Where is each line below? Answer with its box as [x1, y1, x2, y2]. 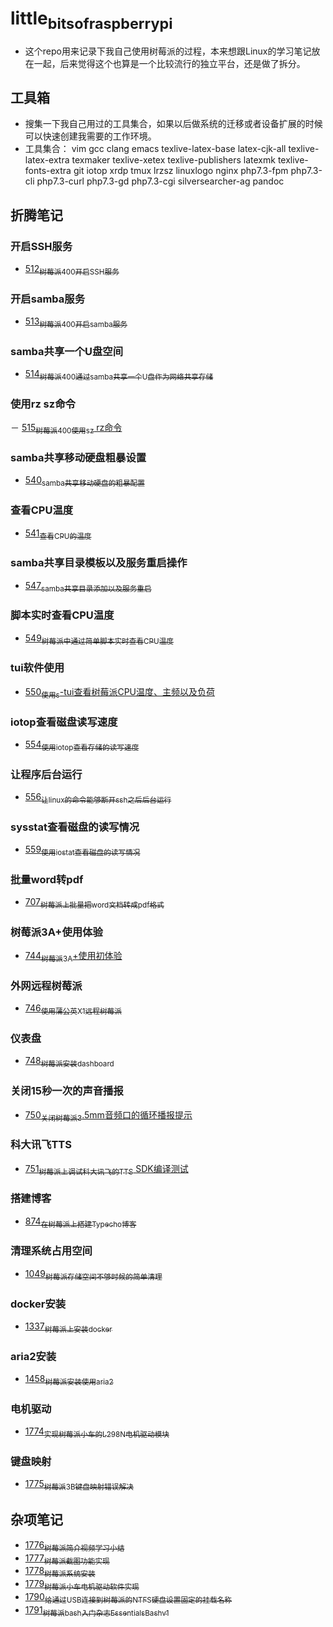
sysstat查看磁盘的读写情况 [10, 820, 140, 834]
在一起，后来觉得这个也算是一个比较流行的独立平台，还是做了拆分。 [24, 57, 306, 69]
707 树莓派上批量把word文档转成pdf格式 [24, 896, 165, 910]
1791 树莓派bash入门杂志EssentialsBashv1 [24, 1603, 170, 1618]
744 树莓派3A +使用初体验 [24, 950, 123, 964]
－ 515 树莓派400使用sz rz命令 [10, 422, 123, 436]
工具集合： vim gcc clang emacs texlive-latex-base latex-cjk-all [24, 143, 287, 155]
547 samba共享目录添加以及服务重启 [24, 579, 152, 594]
